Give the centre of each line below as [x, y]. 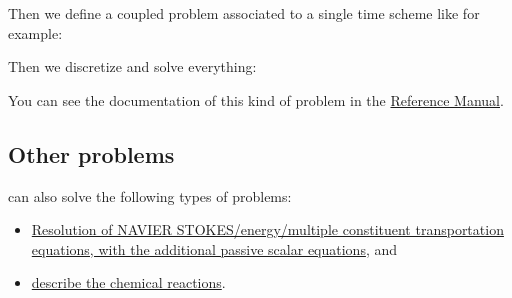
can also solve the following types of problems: [150, 195]
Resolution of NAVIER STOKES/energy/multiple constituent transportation [267, 229]
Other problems [91, 153]
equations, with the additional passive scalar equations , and [214, 248]
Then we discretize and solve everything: [132, 66]
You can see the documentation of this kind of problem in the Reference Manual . [256, 99]
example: [35, 32]
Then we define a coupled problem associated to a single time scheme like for [244, 13]
